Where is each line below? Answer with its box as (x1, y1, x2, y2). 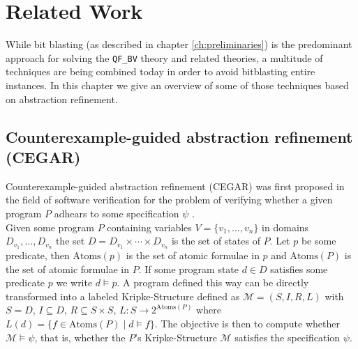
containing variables (107, 219, 192, 234)
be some (301, 233, 336, 248)
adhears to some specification (54, 205, 179, 220)
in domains (262, 219, 309, 234)
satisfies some (270, 261, 328, 276)
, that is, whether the (34, 329, 126, 344)
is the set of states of (171, 233, 260, 248)
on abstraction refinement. (6, 91, 118, 106)
